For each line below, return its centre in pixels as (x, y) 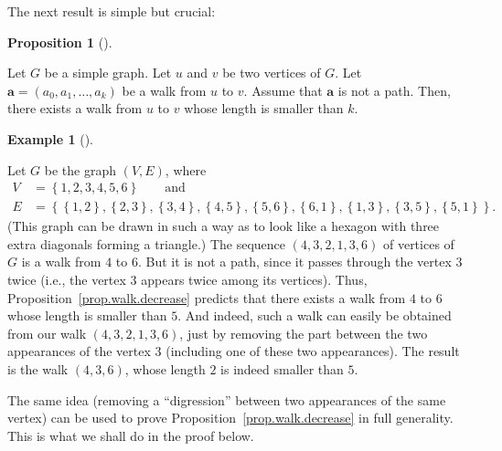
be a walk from (164, 90)
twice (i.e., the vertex (67, 279)
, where (186, 169)
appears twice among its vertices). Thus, (254, 279)
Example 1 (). (50, 138)
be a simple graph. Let (108, 73)
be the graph (80, 169)
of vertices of (418, 243)
